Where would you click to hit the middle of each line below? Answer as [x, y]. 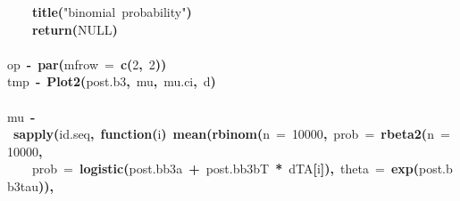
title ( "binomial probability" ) [112, 12]
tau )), [37, 185]
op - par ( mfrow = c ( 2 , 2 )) [87, 64]
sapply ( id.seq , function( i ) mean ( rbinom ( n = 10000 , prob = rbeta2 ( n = [232, 134]
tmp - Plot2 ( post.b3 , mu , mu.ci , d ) [112, 81]
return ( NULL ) [75, 29]
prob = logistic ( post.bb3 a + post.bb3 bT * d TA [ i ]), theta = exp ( [226, 169]
